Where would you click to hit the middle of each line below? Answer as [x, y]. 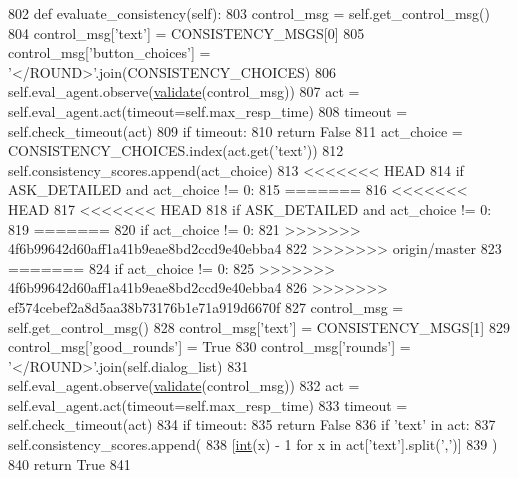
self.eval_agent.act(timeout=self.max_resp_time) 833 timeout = [208, 404]
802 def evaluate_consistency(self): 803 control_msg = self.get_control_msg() [249, 13]
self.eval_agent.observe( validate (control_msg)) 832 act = [184, 385]
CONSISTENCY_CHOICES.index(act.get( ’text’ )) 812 [176, 150]
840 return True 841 [69, 463]
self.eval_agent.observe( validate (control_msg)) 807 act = [184, 91]
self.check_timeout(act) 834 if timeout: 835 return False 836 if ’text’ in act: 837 [252, 424]
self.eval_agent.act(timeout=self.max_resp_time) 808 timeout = [208, 110]
